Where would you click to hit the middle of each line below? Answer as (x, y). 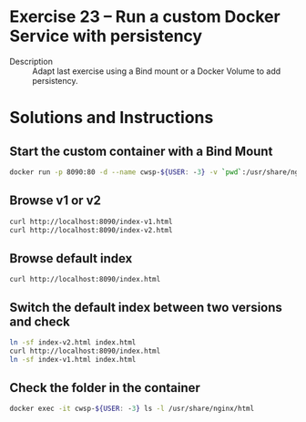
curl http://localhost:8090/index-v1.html (91, 221)
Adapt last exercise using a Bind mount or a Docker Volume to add (157, 71)
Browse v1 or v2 (56, 201)
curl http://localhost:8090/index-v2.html (91, 230)
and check (40, 321)
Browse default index (71, 258)
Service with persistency (106, 36)
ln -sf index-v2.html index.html (73, 343)
